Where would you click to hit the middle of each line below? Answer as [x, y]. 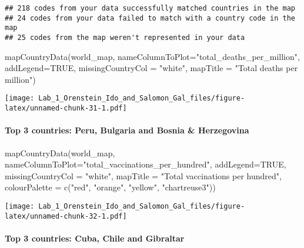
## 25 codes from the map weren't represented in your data [125, 37]
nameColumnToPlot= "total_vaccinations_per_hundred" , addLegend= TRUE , [146, 164]
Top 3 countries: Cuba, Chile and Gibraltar [95, 238]
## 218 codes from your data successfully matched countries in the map [150, 8]
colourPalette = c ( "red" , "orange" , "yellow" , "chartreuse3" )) [110, 187]
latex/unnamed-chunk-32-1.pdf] [66, 216]
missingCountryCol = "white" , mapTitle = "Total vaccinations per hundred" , [143, 175]
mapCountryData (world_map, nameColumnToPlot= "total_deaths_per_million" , [152, 56]
